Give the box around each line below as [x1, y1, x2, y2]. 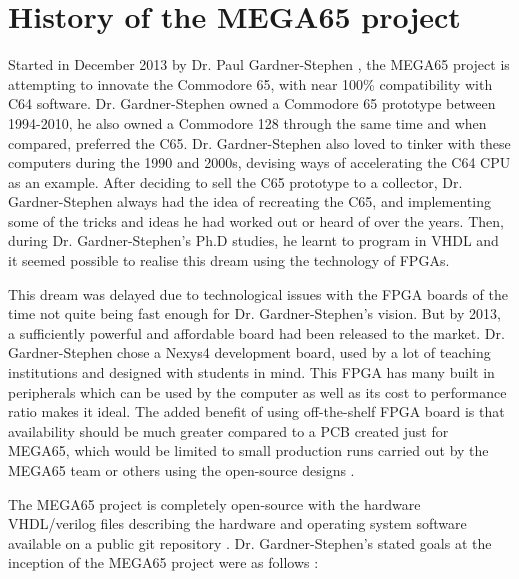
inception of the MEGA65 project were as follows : [8, 552, 319, 573]
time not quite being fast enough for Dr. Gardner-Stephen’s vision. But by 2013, [8, 303, 501, 324]
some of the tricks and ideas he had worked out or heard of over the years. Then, [8, 210, 504, 231]
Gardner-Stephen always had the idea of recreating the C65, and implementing [8, 191, 491, 212]
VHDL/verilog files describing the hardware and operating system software [8, 513, 467, 534]
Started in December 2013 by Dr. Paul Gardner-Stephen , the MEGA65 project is [8, 54, 510, 75]
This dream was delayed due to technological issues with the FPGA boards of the [8, 283, 508, 304]
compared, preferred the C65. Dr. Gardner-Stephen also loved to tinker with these [8, 132, 511, 153]
